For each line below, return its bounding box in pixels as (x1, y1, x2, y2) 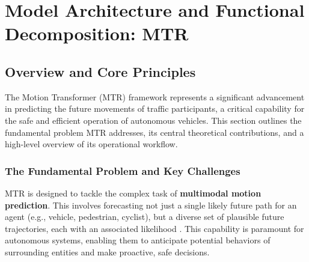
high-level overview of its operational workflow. (5, 138, 178, 150)
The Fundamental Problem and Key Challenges (5, 163, 240, 178)
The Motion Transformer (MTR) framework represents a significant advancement (5, 90, 305, 103)
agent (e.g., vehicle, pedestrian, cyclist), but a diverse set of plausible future (5, 210, 284, 223)
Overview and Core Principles (5, 62, 196, 81)
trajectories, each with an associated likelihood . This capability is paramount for (5, 222, 304, 234)
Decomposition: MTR (5, 21, 189, 46)
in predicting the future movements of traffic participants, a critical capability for (5, 102, 305, 115)
